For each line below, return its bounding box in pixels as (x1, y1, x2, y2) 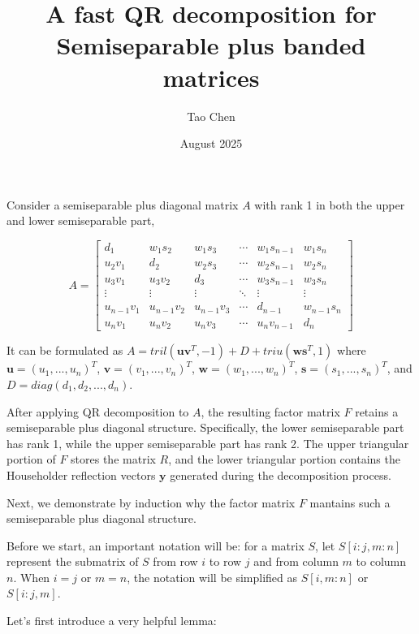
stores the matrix (71, 451, 156, 468)
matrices (162, 60, 260, 93)
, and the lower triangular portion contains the (168, 451, 400, 468)
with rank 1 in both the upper (254, 196, 405, 213)
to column (356, 553, 406, 570)
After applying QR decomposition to (6, 403, 189, 420)
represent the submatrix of (6, 553, 139, 570)
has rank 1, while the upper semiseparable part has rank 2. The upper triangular (6, 434, 409, 451)
